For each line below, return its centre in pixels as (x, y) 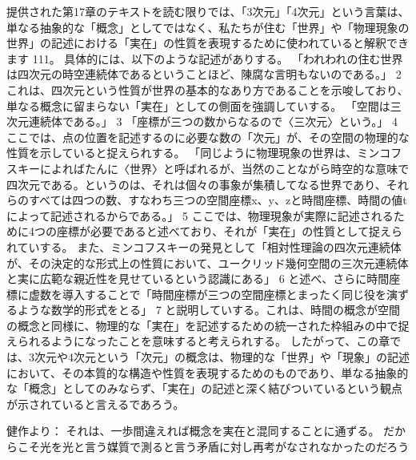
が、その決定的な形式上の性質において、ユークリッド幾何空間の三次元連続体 (208, 262)
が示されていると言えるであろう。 (96, 404)
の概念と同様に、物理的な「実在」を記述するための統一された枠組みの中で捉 (208, 325)
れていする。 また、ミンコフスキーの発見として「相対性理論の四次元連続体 (204, 246)
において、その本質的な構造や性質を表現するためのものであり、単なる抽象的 (208, 372)
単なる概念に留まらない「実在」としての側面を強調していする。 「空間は (198, 105)
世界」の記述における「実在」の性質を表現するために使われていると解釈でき (208, 43)
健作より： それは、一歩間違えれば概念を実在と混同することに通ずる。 (193, 431)
